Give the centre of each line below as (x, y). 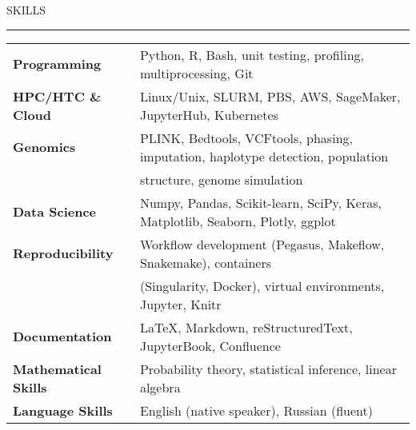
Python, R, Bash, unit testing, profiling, (252, 54)
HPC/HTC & (57, 96)
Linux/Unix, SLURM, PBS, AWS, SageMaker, (270, 96)
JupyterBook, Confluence (210, 345)
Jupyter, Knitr (180, 304)
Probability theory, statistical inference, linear (268, 368)
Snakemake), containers (206, 262)
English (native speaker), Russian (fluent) (256, 410)
